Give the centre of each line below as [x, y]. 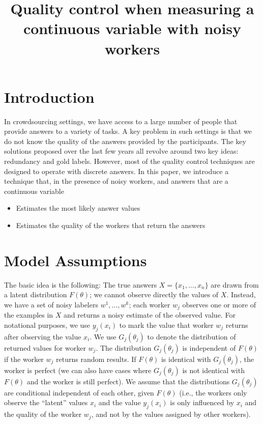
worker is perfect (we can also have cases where [78, 370]
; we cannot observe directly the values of [154, 294]
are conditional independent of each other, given [79, 392]
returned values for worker [45, 347]
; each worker [150, 304]
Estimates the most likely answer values [78, 208]
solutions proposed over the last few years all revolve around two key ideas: [121, 151]
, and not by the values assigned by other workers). [171, 414]
